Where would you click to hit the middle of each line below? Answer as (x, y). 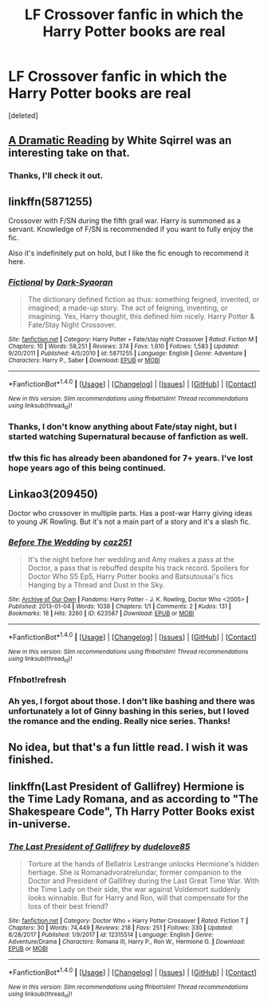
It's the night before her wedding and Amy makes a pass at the (131, 560)
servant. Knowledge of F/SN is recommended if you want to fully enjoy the (131, 230)
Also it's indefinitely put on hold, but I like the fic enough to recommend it (128, 253)
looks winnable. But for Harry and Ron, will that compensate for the (138, 898)
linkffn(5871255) (51, 201)
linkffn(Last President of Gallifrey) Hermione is (126, 786)
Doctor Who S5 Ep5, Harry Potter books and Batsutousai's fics (130, 576)
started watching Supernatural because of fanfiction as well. (128, 437)
